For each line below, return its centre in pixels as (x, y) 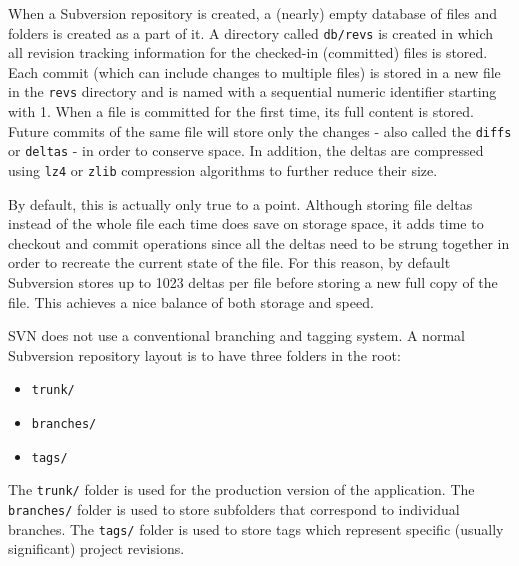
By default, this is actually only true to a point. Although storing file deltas (240, 203)
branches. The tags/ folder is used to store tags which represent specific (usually (256, 528)
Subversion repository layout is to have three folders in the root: (204, 354)
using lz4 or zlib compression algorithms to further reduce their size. (223, 170)
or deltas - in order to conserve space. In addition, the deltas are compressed (246, 150)
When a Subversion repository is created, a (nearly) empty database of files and (253, 13)
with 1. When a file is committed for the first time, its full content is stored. (241, 111)
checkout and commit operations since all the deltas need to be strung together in (259, 242)
